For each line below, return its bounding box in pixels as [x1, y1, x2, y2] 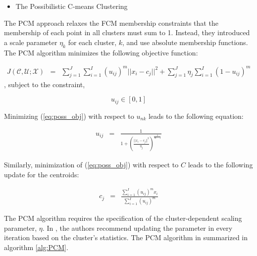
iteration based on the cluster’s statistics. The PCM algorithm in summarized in [4, 232, 248, 243]
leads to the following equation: [148, 110, 244, 121]
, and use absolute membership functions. [122, 37, 248, 47]
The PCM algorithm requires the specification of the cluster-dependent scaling [4, 213, 242, 223]
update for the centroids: [4, 169, 79, 179]
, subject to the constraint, [4, 79, 85, 89]
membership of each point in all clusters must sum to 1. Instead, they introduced [4, 27, 250, 38]
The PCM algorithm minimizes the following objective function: [4, 47, 198, 57]
